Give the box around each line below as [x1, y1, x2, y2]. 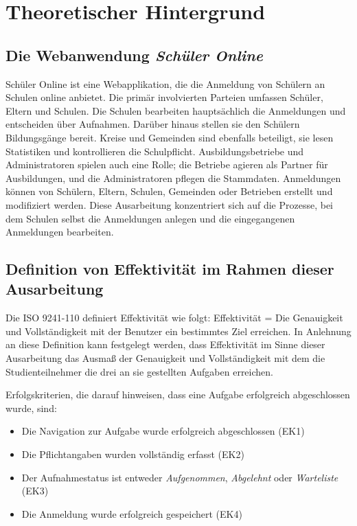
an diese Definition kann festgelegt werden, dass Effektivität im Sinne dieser [5, 337, 325, 352]
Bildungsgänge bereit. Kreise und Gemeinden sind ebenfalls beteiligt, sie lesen [5, 130, 334, 144]
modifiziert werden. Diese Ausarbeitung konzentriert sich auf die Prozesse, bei [5, 197, 333, 211]
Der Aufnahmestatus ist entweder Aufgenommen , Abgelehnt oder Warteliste [21, 470, 338, 484]
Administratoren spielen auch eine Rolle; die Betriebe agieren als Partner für [5, 157, 328, 172]
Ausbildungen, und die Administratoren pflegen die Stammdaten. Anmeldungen [5, 170, 341, 185]
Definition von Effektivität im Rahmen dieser [5, 258, 334, 279]
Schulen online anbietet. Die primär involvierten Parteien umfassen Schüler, [5, 90, 323, 104]
